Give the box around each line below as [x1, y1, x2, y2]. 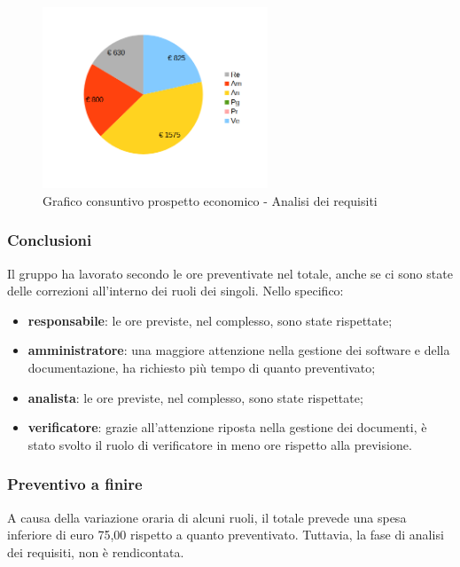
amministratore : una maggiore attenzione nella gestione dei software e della [27, 341, 450, 359]
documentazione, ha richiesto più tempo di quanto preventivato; [27, 358, 376, 376]
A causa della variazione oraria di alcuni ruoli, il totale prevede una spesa [7, 508, 407, 526]
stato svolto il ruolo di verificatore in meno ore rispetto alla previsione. [27, 435, 412, 453]
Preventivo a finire [7, 473, 143, 495]
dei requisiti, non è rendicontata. [7, 542, 184, 561]
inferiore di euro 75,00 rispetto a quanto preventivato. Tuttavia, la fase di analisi [7, 525, 444, 544]
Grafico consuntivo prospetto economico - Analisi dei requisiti [43, 191, 378, 209]
